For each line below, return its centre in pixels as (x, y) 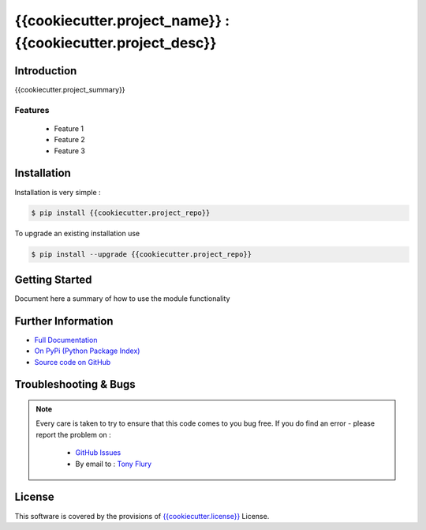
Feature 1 (69, 128)
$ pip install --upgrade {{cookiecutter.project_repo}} (142, 254)
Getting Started (53, 279)
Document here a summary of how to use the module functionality (122, 298)
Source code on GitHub (73, 362)
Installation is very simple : (58, 192)
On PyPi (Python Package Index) (87, 351)
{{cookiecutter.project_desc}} (116, 43)
